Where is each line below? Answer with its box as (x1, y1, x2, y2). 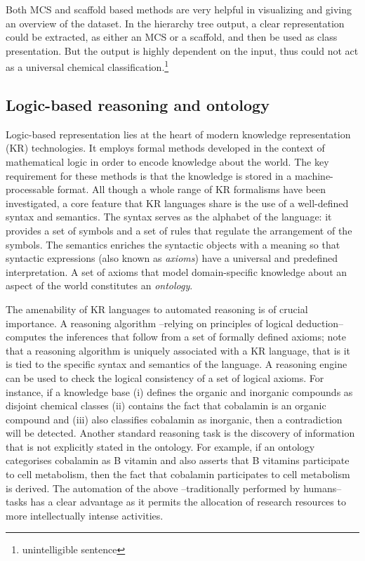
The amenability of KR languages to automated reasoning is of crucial (6, 301, 308, 316)
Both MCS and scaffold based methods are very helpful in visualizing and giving (6, 2, 352, 16)
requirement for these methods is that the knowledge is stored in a (6, 168, 292, 183)
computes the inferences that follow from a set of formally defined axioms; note (6, 329, 346, 344)
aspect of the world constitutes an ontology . (6, 278, 193, 293)
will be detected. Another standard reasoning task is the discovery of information (6, 425, 355, 440)
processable (6, 182, 55, 197)
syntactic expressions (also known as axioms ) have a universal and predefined (6, 251, 338, 265)
